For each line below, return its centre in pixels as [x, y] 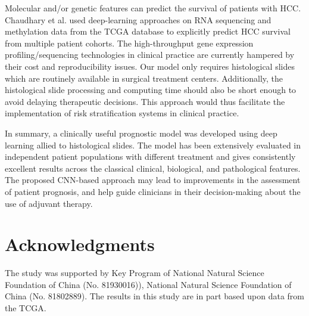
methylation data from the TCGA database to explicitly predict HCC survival [148, 31]
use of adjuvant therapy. [49, 203]
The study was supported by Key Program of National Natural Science [135, 273]
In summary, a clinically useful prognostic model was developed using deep [141, 133]
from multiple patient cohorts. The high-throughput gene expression [129, 43]
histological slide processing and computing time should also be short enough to [151, 90]
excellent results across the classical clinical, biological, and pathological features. [153, 168]
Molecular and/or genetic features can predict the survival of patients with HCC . [153, 8]
